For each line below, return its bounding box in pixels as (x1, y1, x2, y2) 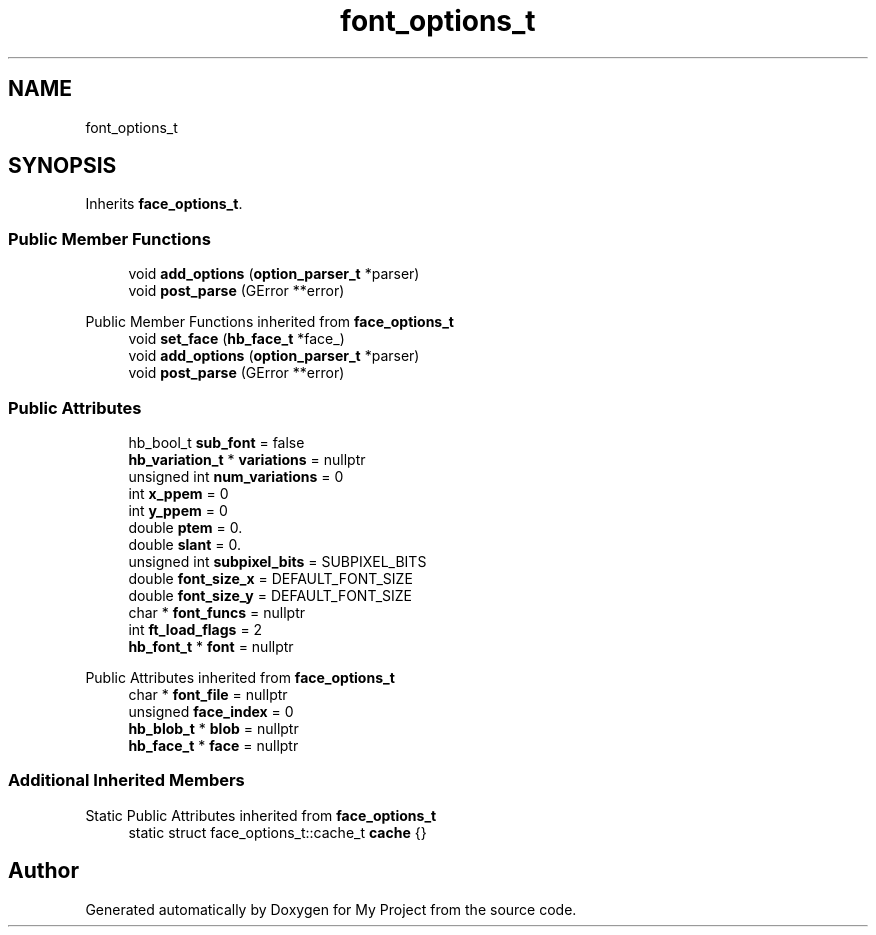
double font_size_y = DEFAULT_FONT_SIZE (128, 586, 413, 604)
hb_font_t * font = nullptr (128, 637, 294, 655)
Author (8, 858, 79, 884)
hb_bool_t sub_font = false (128, 433, 305, 451)
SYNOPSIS (8, 153, 117, 179)
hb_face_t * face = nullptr (128, 736, 299, 754)
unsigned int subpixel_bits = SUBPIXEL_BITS (128, 552, 427, 570)
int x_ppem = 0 (128, 484, 229, 502)
